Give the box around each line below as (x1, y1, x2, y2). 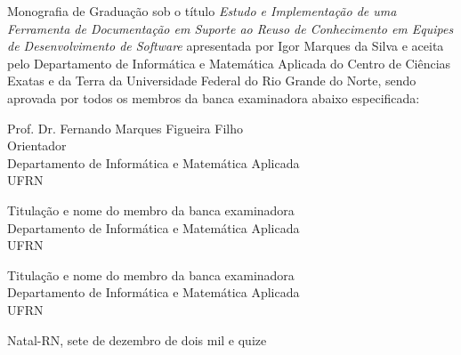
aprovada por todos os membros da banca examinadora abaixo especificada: (7, 88, 420, 107)
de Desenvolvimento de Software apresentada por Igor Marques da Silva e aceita (7, 36, 444, 55)
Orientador (7, 136, 67, 155)
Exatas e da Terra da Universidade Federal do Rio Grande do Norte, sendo (7, 71, 417, 90)
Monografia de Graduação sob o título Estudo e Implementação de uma (7, 2, 397, 20)
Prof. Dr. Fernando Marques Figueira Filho (7, 118, 243, 137)
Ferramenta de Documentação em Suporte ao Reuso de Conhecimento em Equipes (7, 19, 454, 37)
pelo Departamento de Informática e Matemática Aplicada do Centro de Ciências (7, 53, 451, 72)
